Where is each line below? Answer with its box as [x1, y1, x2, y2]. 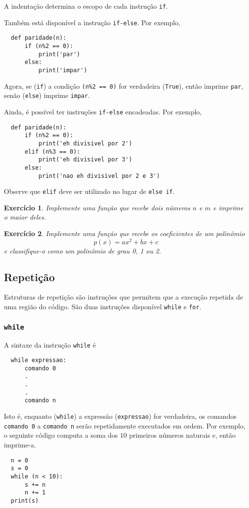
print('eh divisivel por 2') [38, 140, 132, 147]
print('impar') [38, 66, 87, 74]
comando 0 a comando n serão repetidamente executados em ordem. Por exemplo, [4, 420, 246, 430]
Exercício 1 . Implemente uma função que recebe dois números [4, 202, 190, 212]
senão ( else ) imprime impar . [4, 90, 90, 100]
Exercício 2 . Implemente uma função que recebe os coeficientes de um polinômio [4, 228, 245, 238]
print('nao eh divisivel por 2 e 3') [38, 172, 160, 179]
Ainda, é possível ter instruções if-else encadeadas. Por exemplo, [4, 106, 202, 116]
